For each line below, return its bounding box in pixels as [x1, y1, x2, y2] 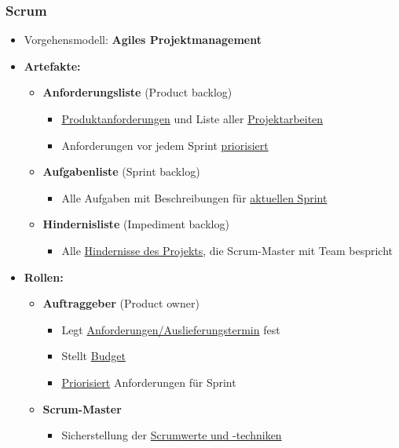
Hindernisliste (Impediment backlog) [42, 216, 229, 232]
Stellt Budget [61, 348, 126, 364]
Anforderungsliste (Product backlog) [42, 84, 232, 100]
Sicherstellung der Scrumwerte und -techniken [61, 427, 282, 443]
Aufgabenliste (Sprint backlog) [42, 163, 200, 180]
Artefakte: [24, 57, 81, 74]
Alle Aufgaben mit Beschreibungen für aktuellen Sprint [61, 189, 328, 206]
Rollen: [24, 268, 64, 285]
